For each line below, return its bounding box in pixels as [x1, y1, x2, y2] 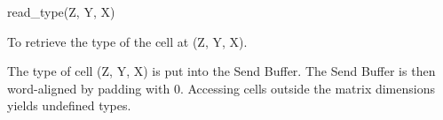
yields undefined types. [7, 96, 131, 115]
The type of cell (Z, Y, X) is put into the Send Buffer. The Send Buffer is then [7, 62, 436, 80]
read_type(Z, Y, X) [7, 3, 115, 20]
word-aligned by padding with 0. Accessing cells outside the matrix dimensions [7, 79, 435, 97]
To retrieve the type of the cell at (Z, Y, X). [7, 32, 248, 50]
